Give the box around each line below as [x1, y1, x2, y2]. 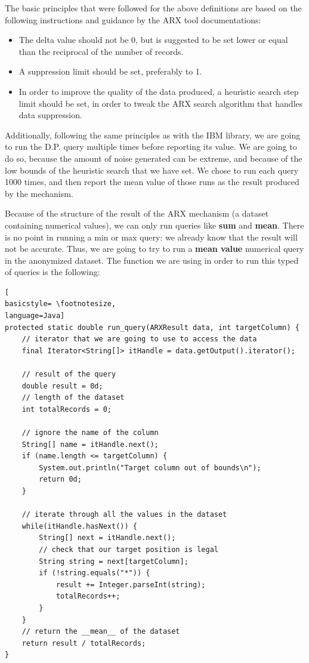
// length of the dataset [21, 393, 125, 402]
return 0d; [39, 475, 82, 484]
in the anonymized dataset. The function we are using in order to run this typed [5, 254, 299, 266]
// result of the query [21, 370, 116, 379]
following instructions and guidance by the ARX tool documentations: [5, 13, 261, 26]
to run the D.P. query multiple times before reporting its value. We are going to [5, 140, 297, 153]
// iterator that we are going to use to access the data [21, 335, 257, 344]
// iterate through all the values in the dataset [21, 510, 227, 519]
